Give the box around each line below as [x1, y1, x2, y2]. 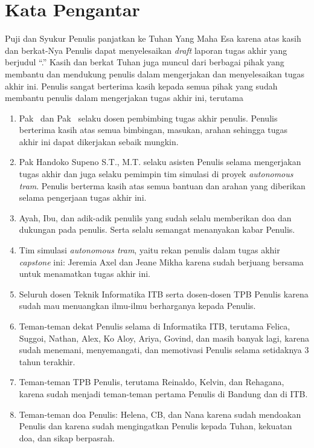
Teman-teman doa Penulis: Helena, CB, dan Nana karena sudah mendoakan [19, 407, 301, 420]
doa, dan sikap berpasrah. [19, 431, 115, 444]
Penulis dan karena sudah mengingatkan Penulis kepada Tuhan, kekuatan [19, 420, 292, 432]
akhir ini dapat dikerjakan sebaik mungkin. [19, 135, 179, 148]
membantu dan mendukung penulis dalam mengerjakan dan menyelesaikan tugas [5, 67, 305, 80]
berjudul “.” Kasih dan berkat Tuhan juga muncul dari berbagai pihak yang [5, 56, 284, 68]
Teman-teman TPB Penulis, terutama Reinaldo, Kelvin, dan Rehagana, [19, 375, 284, 388]
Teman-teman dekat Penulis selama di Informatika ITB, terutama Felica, [19, 320, 290, 332]
